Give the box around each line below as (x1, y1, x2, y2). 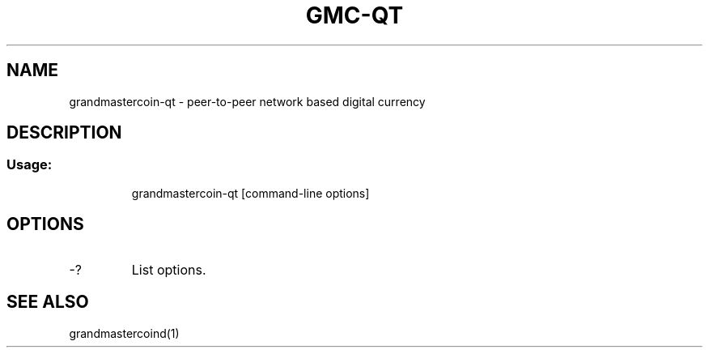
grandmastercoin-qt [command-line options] (131, 186, 370, 200)
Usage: (6, 156, 53, 173)
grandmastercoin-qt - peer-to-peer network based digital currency (69, 94, 426, 109)
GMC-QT (305, 2, 404, 29)
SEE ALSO (6, 292, 89, 313)
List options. (131, 261, 206, 278)
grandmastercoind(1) (69, 326, 180, 340)
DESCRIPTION (6, 122, 122, 143)
